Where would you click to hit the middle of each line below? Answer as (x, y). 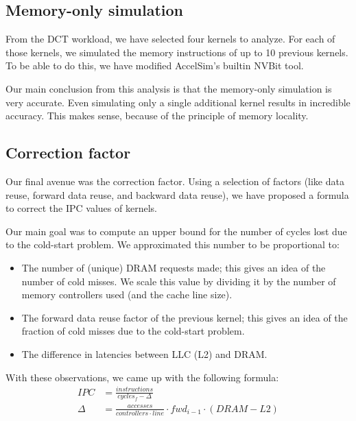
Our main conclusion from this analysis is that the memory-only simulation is (169, 88)
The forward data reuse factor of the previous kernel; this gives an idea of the (185, 317)
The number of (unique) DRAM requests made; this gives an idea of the (174, 267)
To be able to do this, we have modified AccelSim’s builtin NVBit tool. (155, 65)
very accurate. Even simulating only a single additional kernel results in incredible (178, 102)
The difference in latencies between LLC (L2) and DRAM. (144, 353)
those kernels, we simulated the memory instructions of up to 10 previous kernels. (177, 52)
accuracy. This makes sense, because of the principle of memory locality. (157, 116)
